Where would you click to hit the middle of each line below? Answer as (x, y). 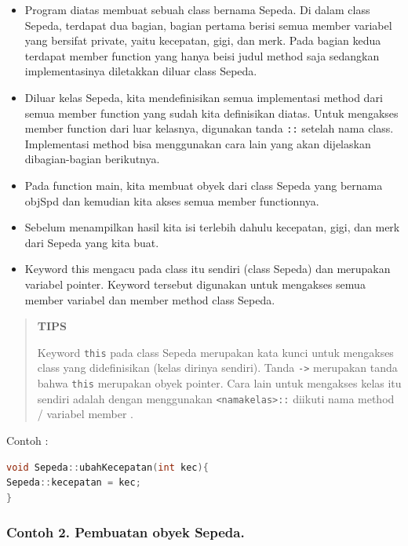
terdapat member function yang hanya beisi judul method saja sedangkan (202, 55)
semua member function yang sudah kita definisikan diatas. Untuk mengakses (211, 113)
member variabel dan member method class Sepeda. (150, 299)
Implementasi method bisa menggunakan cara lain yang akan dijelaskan (198, 143)
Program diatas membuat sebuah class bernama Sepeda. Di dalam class (197, 9)
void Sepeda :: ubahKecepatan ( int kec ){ (107, 467)
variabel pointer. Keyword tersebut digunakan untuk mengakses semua (195, 284)
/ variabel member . (85, 414)
